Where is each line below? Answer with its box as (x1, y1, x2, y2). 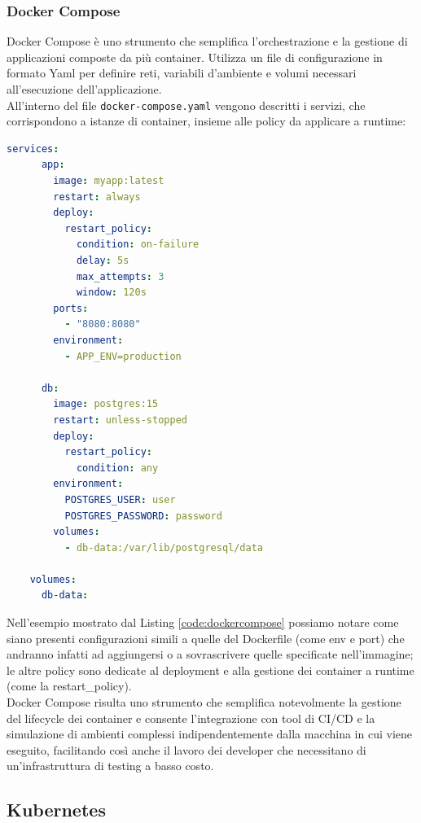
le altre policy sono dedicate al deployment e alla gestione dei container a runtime (7, 661, 414, 678)
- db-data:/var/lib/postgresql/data (64, 541, 264, 554)
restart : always (53, 190, 141, 203)
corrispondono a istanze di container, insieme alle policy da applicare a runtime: (7, 112, 406, 129)
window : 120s (76, 287, 147, 299)
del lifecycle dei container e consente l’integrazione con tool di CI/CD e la (7, 709, 375, 726)
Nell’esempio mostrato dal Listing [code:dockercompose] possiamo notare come (7, 614, 399, 631)
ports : (53, 302, 89, 314)
